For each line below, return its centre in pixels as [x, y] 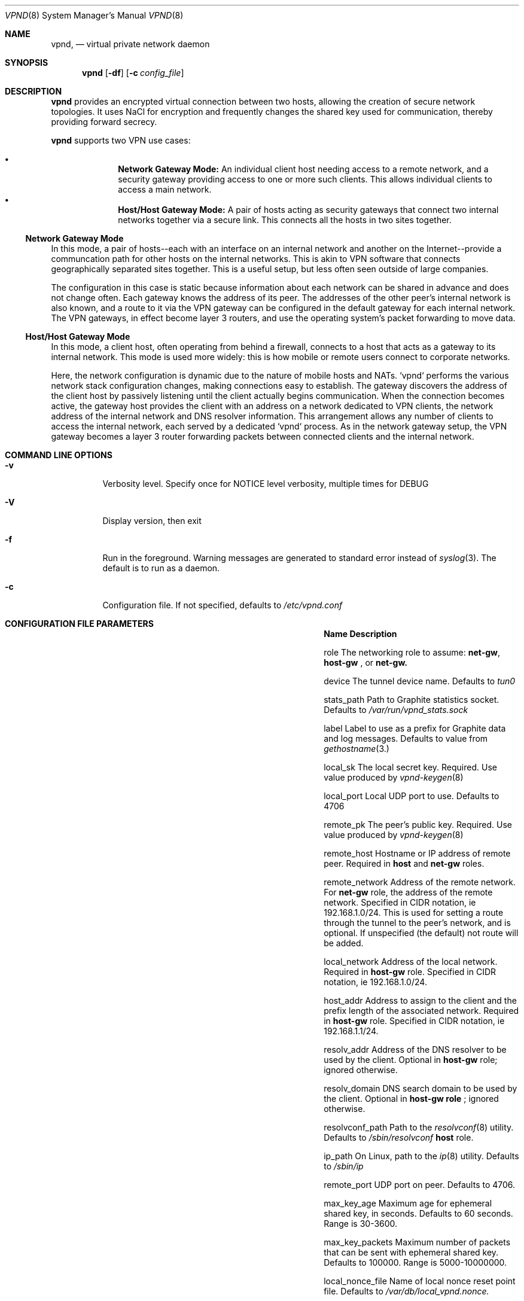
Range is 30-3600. [361, 1224]
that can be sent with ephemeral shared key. [411, 1252]
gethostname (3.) [357, 749]
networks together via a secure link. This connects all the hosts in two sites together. [285, 220]
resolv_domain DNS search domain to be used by [421, 1088]
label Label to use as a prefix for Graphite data [415, 728]
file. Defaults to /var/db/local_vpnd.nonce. [406, 1291]
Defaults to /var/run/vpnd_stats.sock [396, 710]
